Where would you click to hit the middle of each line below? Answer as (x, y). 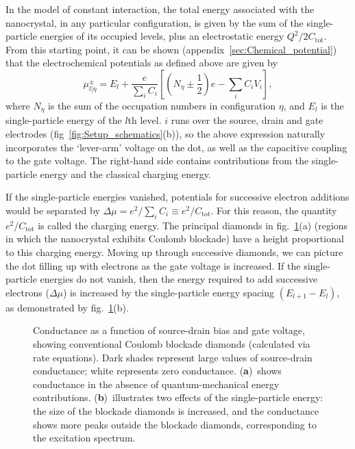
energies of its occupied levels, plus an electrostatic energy (162, 36)
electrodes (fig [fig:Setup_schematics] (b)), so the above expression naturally (166, 134)
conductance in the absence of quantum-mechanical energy (156, 384)
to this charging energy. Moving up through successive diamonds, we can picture (174, 252)
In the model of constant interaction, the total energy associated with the (160, 9)
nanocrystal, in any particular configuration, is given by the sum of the (155, 22)
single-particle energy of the (64, 120)
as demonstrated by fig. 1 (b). (67, 307)
